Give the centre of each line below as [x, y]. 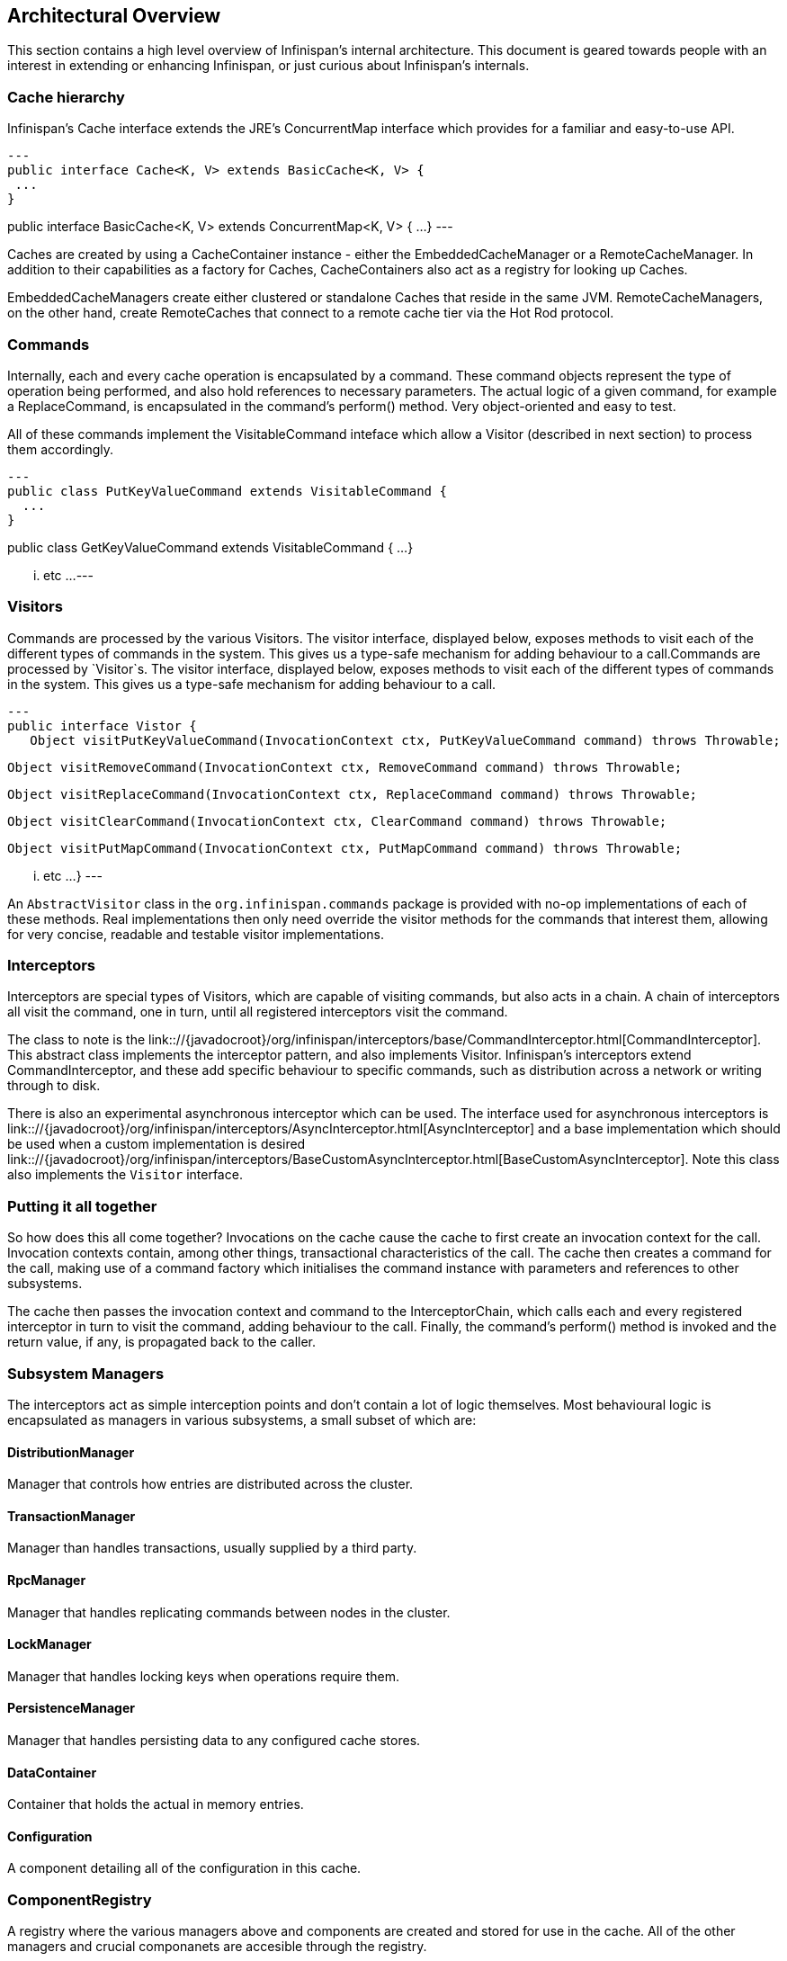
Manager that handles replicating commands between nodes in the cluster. [229, 1612]
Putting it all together [82, 1206]
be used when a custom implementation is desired [157, 1144]
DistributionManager [71, 1452]
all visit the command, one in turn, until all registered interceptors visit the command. [258, 1012]
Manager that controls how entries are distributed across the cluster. [210, 1484]
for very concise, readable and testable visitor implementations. [196, 934]
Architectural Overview [114, 16]
